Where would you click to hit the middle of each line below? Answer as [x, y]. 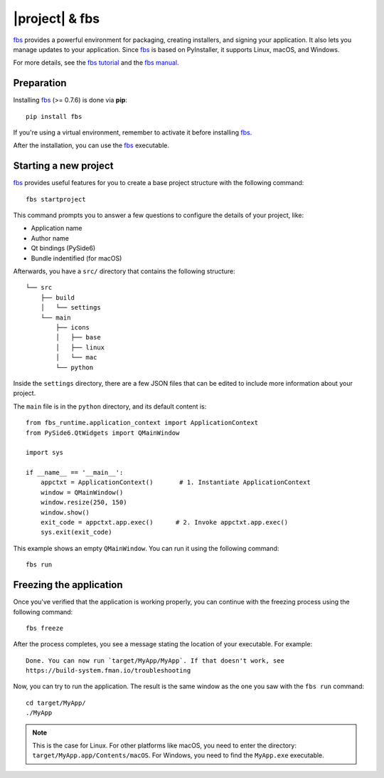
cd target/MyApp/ [56, 703]
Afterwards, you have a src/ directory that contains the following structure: [124, 271]
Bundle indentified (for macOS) [76, 258]
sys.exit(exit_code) [76, 532]
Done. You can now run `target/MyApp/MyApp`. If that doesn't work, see [155, 661]
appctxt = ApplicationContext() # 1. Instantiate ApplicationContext [175, 483]
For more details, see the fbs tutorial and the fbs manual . [96, 63]
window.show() [65, 512]
